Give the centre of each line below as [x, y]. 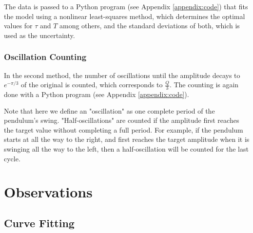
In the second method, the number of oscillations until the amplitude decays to [122, 75]
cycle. [12, 158]
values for [18, 26]
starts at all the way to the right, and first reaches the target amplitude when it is [127, 139]
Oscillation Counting [45, 57]
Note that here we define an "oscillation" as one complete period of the [109, 110]
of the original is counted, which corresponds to [92, 85]
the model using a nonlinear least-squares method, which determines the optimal [125, 16]
